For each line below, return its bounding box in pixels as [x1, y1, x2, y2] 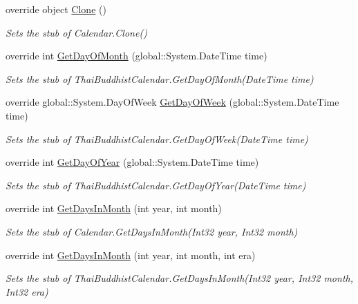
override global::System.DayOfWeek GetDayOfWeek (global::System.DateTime [6, 95, 339, 109]
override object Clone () [6, 2, 106, 16]
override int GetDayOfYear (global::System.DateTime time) [6, 155, 259, 169]
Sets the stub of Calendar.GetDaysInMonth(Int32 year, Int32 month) [6, 224, 298, 238]
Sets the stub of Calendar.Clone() [6, 25, 147, 39]
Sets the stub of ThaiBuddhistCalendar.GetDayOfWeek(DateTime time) [6, 131, 308, 146]
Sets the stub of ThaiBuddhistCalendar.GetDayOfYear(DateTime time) [6, 178, 306, 192]
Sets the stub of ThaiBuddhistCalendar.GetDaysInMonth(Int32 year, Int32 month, [6, 271, 353, 285]
